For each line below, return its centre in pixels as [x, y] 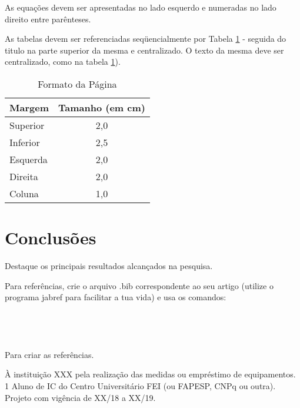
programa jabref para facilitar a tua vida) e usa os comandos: [116, 297]
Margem [29, 107]
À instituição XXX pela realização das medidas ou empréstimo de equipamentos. [150, 374]
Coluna [24, 193]
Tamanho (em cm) [101, 107]
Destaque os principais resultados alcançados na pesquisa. [109, 266]
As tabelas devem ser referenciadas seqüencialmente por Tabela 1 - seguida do [146, 39]
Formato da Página [77, 84]
